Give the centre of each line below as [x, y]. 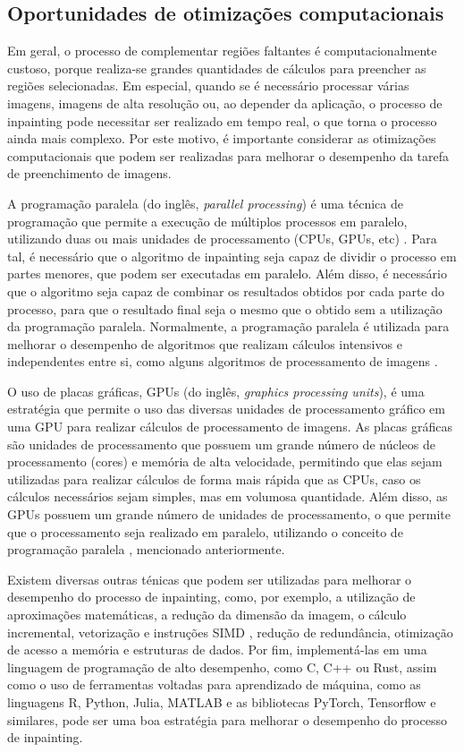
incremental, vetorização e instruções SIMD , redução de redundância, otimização [230, 632]
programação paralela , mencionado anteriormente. [146, 549]
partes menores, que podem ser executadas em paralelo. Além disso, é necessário [227, 273]
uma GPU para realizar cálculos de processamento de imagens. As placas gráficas [230, 427]
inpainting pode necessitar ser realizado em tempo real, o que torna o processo [222, 120]
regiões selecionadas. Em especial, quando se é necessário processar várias [208, 85]
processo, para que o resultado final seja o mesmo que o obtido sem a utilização [225, 308]
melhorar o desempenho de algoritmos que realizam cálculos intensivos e [205, 343]
